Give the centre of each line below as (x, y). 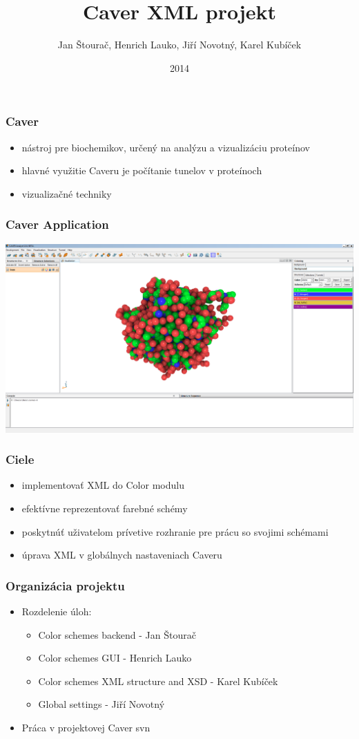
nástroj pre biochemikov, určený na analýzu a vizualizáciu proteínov (166, 147)
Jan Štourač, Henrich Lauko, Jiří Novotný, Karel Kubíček (179, 45)
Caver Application (57, 224)
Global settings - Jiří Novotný (101, 704)
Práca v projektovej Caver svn (86, 727)
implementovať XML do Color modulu (103, 485)
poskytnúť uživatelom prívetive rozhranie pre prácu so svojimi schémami (175, 531)
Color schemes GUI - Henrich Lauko (115, 658)
